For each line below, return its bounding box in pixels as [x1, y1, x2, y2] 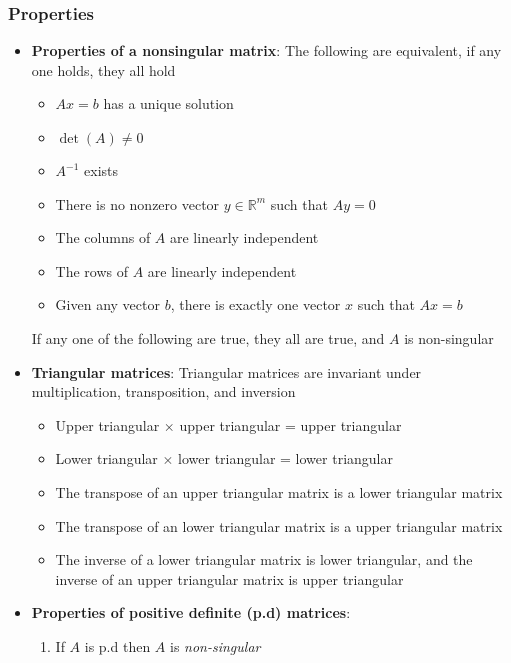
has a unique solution [103, 93, 234, 114]
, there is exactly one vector [170, 294, 341, 315]
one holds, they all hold [31, 59, 176, 80]
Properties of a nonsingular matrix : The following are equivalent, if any [31, 40, 502, 61]
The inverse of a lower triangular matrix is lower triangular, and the [55, 549, 473, 570]
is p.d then [84, 635, 151, 656]
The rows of [55, 260, 129, 281]
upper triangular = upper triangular [179, 414, 402, 435]
